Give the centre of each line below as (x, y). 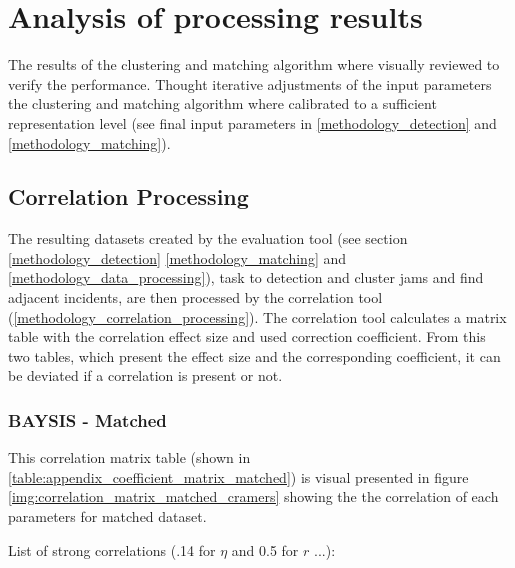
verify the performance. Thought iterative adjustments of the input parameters (250, 83)
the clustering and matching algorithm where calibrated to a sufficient (222, 103)
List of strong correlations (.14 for (112, 549)
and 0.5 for (265, 549)
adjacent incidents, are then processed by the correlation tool (195, 297)
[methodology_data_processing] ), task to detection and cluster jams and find (246, 277)
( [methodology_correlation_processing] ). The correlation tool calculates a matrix (257, 316)
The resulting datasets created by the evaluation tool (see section (208, 238)
